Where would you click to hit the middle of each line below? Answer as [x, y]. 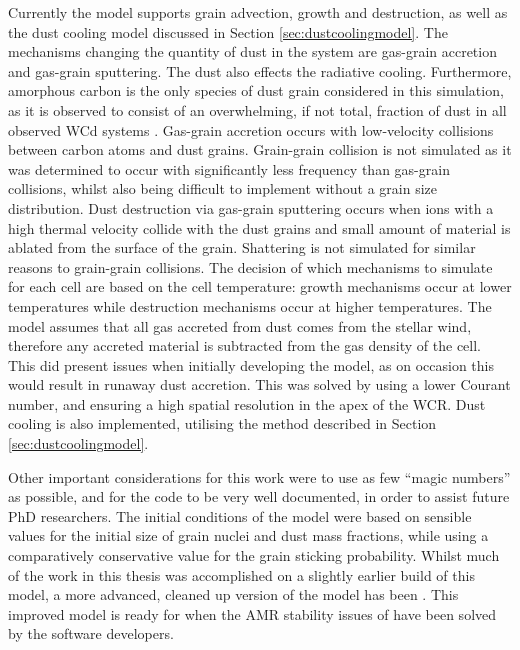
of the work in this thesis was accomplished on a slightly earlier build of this [241, 574]
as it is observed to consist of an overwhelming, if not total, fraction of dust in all [257, 109]
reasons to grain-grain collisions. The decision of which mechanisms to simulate [250, 266]
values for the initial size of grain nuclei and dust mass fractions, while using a [248, 535]
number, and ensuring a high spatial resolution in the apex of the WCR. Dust [247, 403]
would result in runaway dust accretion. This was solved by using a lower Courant [259, 384]
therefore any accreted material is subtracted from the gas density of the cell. [245, 345]
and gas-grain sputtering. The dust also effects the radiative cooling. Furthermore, [260, 70]
